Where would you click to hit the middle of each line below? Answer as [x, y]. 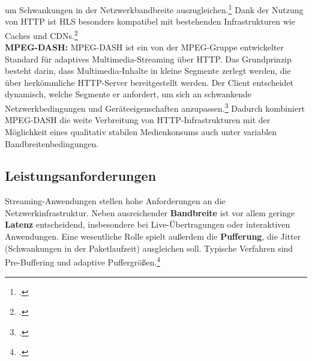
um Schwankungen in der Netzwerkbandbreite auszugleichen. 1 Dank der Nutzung [154, 9]
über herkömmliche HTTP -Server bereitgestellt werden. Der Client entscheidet [149, 82]
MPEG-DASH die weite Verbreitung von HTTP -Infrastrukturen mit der [138, 120]
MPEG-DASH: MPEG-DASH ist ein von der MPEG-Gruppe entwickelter [145, 47]
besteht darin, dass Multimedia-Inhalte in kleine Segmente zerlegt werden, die [148, 71]
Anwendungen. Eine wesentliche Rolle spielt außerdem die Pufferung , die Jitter [153, 236]
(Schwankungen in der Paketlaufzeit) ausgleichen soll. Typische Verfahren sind [149, 248]
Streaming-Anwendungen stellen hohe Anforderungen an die [115, 201]
